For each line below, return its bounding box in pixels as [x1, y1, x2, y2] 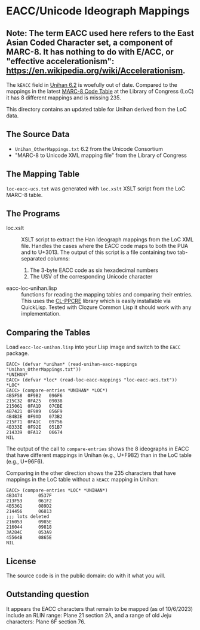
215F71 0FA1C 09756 [6, 419, 63, 425]
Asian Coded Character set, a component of [6, 37, 173, 47]
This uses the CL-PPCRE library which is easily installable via [21, 298, 171, 305]
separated [21, 255, 47, 262]
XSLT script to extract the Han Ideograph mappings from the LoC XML [21, 236, 194, 243]
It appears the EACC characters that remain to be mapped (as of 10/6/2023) [6, 605, 193, 612]
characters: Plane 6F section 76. [6, 618, 86, 625]
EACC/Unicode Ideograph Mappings [6, 4, 190, 18]
